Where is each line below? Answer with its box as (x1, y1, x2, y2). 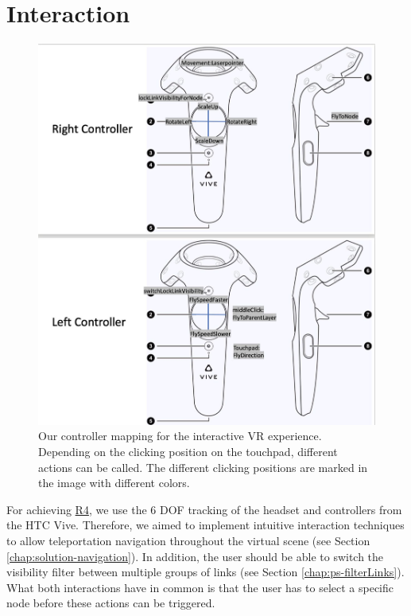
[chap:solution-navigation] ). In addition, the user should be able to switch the (6, 548, 384, 564)
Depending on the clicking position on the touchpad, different (38, 443, 338, 459)
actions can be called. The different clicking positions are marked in (38, 458, 368, 475)
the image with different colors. (38, 474, 190, 491)
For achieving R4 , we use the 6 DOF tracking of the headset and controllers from (6, 501, 402, 517)
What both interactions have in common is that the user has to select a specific (6, 579, 394, 595)
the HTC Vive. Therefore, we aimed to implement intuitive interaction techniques (6, 517, 405, 533)
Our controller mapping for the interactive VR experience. (38, 427, 322, 444)
